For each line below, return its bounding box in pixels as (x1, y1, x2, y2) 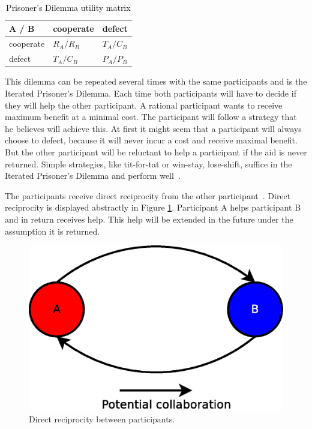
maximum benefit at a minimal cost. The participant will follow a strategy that (5, 110, 297, 123)
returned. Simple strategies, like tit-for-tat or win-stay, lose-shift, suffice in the (5, 157, 292, 170)
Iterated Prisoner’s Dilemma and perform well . (5, 169, 181, 182)
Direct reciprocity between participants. (29, 413, 175, 425)
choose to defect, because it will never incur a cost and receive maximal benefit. (5, 134, 298, 146)
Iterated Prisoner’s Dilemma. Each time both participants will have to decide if (5, 86, 296, 99)
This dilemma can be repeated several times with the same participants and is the (5, 75, 307, 88)
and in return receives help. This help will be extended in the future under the (5, 212, 293, 225)
